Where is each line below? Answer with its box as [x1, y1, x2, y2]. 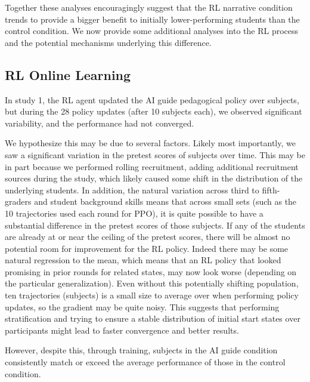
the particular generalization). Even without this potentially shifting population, [5, 277, 299, 289]
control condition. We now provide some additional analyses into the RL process [5, 24, 299, 37]
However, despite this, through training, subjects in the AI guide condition [5, 344, 278, 356]
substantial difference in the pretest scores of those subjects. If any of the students [5, 218, 305, 231]
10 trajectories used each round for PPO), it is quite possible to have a [5, 207, 263, 219]
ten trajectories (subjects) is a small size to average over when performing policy [5, 289, 299, 301]
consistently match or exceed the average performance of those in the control [5, 356, 286, 368]
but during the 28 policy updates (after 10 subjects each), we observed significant [5, 105, 302, 118]
